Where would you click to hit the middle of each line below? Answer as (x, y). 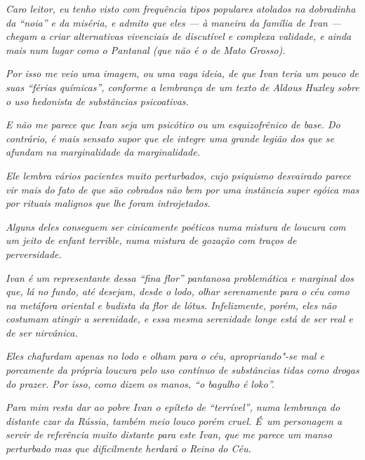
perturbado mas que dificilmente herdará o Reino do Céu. (128, 448)
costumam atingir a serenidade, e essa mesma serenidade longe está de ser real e (179, 319)
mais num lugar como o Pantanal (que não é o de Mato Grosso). (146, 49)
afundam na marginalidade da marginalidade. (103, 152)
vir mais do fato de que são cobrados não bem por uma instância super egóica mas (182, 189)
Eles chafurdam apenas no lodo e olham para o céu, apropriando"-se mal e (165, 356)
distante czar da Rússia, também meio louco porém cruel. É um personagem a (174, 420)
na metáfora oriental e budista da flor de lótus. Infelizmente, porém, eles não (171, 305)
